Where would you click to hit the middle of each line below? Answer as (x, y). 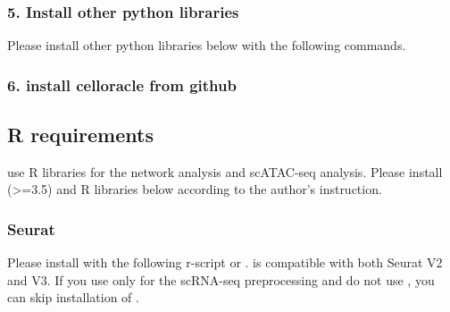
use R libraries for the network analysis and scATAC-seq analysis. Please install (225, 171)
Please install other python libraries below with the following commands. (207, 45)
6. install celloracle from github (122, 84)
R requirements (80, 135)
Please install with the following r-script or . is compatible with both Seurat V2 (225, 262)
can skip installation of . (73, 297)
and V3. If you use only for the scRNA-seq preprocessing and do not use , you (221, 279)
